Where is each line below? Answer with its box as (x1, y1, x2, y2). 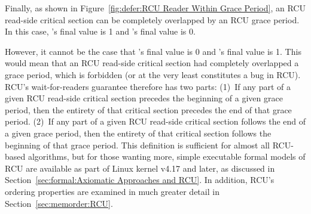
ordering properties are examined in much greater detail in (5, 185, 219, 197)
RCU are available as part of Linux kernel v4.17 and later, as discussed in (5, 162, 275, 174)
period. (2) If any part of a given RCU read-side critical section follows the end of (5, 115, 306, 128)
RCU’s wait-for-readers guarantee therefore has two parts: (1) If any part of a (5, 80, 291, 92)
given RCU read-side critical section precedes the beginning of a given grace (5, 92, 283, 104)
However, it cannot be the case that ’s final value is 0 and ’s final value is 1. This (5, 45, 301, 57)
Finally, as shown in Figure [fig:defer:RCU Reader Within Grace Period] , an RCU (5, 2, 306, 14)
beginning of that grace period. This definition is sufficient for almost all (5, 138, 270, 151)
